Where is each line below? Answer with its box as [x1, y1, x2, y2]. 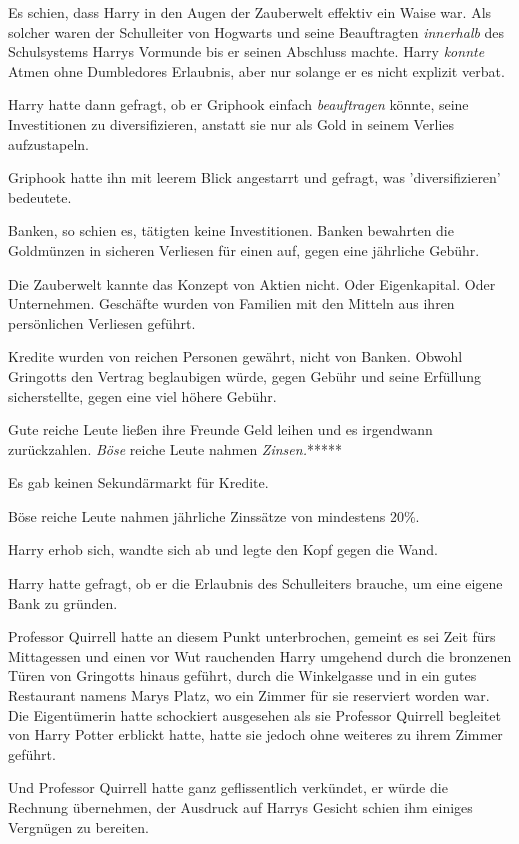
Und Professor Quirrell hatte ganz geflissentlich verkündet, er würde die [8, 777, 448, 798]
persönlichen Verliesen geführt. [8, 312, 196, 333]
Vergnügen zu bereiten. [8, 816, 149, 837]
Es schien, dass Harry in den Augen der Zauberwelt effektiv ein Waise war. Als [8, 2, 492, 22]
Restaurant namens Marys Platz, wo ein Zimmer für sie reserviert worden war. [8, 685, 490, 706]
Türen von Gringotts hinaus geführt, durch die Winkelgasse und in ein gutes [8, 665, 477, 686]
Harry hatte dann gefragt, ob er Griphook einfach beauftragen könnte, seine [8, 94, 469, 115]
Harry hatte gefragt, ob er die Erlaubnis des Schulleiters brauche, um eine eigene [8, 573, 503, 594]
